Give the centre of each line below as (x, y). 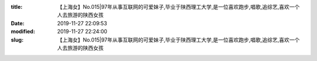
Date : (18, 23)
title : (17, 7)
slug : (17, 40)
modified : (23, 32)
